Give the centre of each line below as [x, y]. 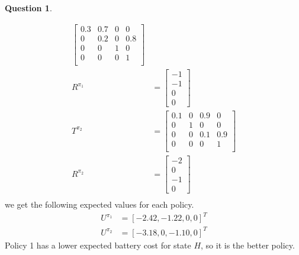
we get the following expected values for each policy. [99, 204]
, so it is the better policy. [248, 245]
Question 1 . [28, 8]
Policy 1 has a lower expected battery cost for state [98, 245]
